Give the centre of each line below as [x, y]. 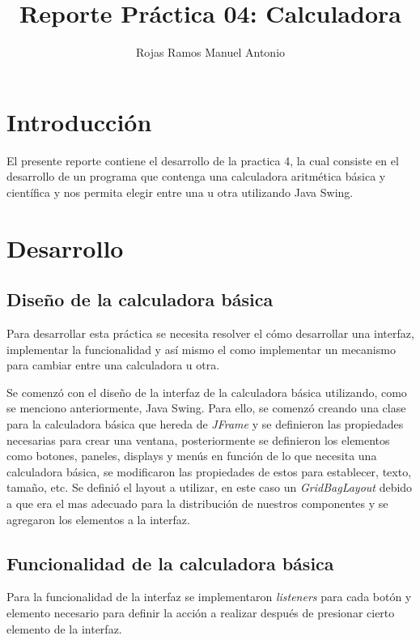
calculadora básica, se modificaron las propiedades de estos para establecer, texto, [209, 471]
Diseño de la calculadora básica [140, 299]
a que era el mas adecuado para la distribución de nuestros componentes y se [197, 503]
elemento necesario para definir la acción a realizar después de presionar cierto [201, 612]
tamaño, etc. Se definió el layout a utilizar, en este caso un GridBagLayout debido [210, 487]
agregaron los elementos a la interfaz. [98, 519]
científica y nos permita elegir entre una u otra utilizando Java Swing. [180, 192]
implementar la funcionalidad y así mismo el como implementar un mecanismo [201, 349]
